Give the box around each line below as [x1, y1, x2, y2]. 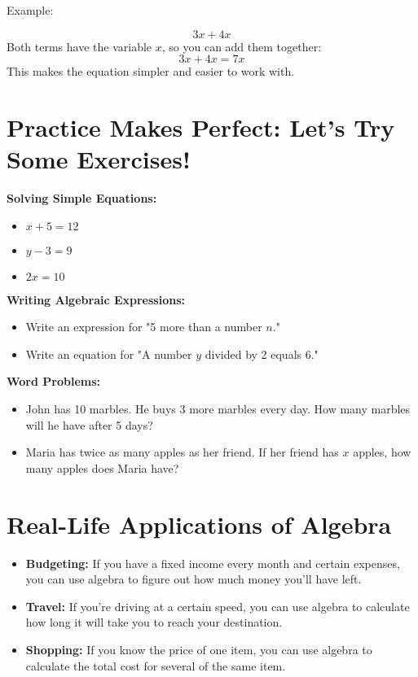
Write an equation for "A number [25, 345, 192, 362]
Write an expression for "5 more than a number [25, 318, 262, 335]
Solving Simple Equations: [7, 190, 157, 207]
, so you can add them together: [161, 37, 322, 55]
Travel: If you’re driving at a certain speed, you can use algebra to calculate [25, 597, 410, 614]
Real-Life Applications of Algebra [7, 507, 392, 540]
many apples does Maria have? [25, 459, 179, 476]
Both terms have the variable [7, 37, 152, 55]
